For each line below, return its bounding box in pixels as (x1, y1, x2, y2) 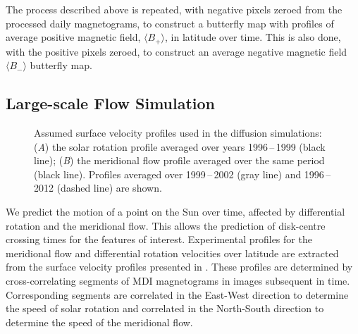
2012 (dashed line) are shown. (34, 180, 162, 195)
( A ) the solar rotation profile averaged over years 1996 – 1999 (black (34, 139, 326, 154)
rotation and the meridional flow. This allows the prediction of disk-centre (6, 218, 326, 233)
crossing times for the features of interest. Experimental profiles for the (6, 232, 312, 247)
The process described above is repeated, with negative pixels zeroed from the (6, 2, 342, 16)
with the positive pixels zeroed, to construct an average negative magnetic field (6, 44, 347, 58)
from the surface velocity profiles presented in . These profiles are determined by (6, 259, 353, 274)
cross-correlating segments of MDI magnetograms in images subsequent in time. (6, 273, 350, 287)
